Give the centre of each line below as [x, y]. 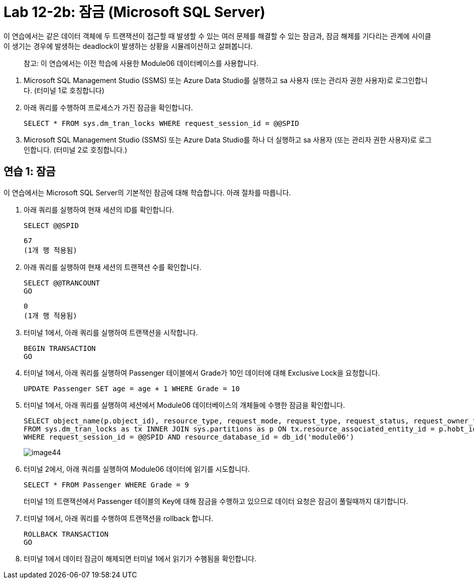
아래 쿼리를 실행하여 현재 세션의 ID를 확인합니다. [99, 209]
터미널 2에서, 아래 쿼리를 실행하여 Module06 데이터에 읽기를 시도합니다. [137, 469]
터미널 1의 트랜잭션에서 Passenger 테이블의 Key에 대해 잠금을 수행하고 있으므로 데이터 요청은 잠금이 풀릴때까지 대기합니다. [216, 501]
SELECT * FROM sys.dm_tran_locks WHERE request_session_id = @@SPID [161, 123]
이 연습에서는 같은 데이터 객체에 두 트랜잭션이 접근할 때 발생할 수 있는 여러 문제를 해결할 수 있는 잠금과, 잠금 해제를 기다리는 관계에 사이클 [217, 36]
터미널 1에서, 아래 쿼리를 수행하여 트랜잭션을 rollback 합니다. [119, 518]
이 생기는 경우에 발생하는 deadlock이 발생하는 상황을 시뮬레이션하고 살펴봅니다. [128, 46]
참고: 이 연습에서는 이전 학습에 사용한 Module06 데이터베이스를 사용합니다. [141, 63]
